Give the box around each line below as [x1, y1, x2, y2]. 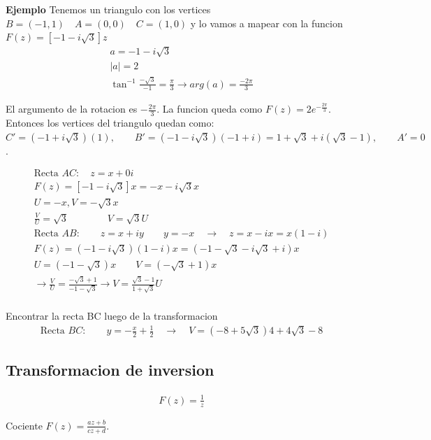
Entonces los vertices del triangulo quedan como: [6, 115, 214, 130]
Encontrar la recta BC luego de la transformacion [6, 308, 218, 322]
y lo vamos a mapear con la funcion [190, 15, 343, 30]
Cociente [6, 418, 43, 432]
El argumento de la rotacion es [6, 101, 138, 116]
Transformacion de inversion [6, 359, 214, 381]
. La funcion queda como [156, 101, 263, 116]
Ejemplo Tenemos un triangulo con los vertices [6, 2, 211, 16]
